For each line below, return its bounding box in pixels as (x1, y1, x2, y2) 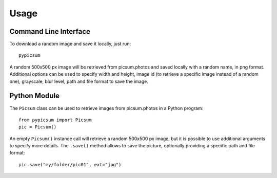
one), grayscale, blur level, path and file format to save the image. (9, 78, 149, 84)
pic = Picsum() (18, 124, 57, 130)
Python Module (9, 92, 60, 100)
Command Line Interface (9, 27, 91, 36)
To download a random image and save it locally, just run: (9, 41, 131, 47)
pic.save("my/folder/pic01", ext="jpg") (18, 162, 122, 167)
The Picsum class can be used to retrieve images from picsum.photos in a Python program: (9, 105, 204, 111)
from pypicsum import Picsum (18, 117, 92, 123)
